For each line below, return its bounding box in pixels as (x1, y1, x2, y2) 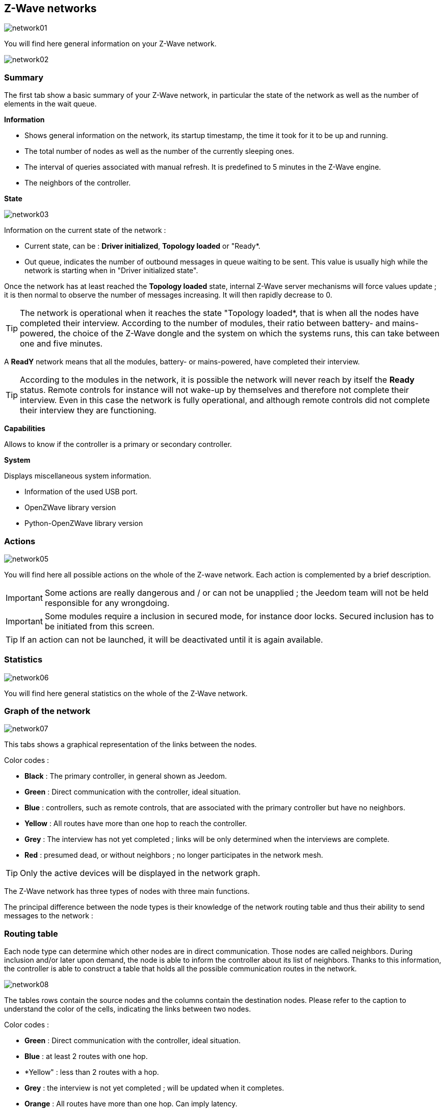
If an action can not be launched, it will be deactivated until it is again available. (20, 634, 323, 645)
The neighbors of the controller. (24, 178, 131, 188)
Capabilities (4, 424, 45, 433)
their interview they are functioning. (20, 405, 156, 416)
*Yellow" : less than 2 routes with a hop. (24, 1068, 159, 1077)
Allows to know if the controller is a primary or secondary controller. (4, 440, 232, 449)
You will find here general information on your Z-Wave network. (4, 39, 217, 48)
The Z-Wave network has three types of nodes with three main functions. (4, 887, 250, 896)
